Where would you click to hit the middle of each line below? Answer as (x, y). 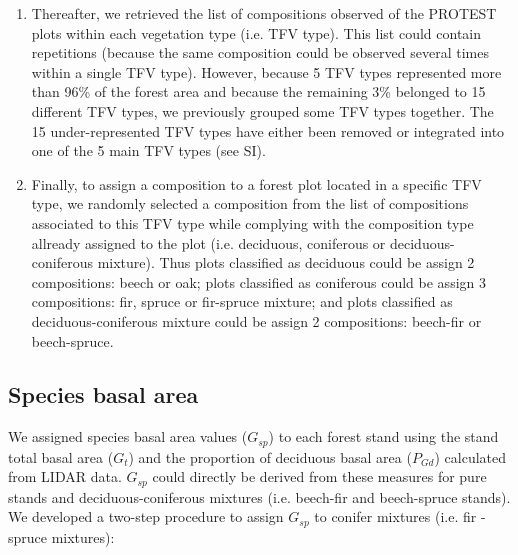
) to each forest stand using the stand (383, 436)
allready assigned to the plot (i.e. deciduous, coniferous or (208, 242)
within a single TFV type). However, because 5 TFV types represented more (266, 71)
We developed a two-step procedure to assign (146, 516)
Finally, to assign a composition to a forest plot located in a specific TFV (256, 183)
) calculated (470, 456)
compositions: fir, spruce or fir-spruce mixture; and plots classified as (242, 301)
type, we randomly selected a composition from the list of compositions (250, 203)
